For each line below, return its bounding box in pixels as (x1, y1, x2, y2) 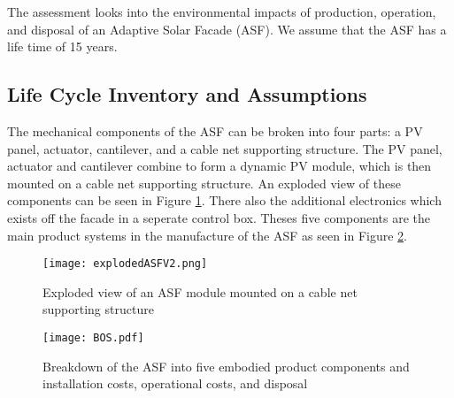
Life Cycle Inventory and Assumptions (7, 80, 367, 108)
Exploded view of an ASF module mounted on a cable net (42, 282, 358, 301)
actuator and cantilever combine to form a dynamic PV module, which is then (7, 157, 432, 175)
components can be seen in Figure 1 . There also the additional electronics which (7, 191, 442, 210)
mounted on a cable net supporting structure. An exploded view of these (7, 173, 401, 192)
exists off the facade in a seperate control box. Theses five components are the (7, 208, 431, 226)
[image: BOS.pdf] (42, 331, 144, 344)
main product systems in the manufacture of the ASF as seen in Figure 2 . (7, 226, 408, 244)
